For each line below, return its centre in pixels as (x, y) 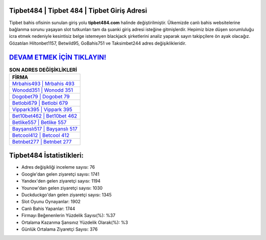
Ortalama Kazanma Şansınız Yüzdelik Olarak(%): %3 (75, 222)
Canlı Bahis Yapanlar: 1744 (48, 209)
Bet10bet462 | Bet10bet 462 (45, 116)
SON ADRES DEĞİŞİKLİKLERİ (43, 70)
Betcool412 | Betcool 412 (41, 135)
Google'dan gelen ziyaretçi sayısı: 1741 (60, 174)
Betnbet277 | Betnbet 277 (42, 142)
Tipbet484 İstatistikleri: (46, 156)
